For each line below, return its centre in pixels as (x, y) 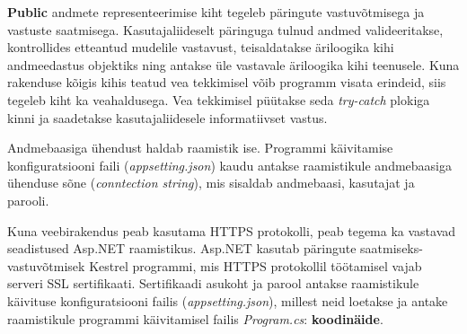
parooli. (28, 200)
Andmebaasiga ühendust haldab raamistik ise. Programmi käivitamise (200, 148)
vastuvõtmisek (46, 265)
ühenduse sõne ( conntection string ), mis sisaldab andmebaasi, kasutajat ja (211, 183)
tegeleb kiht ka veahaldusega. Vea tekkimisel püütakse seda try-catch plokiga (219, 99)
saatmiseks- (392, 248)
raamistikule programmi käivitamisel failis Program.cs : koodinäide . (195, 318)
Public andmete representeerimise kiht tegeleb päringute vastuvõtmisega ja (216, 12)
